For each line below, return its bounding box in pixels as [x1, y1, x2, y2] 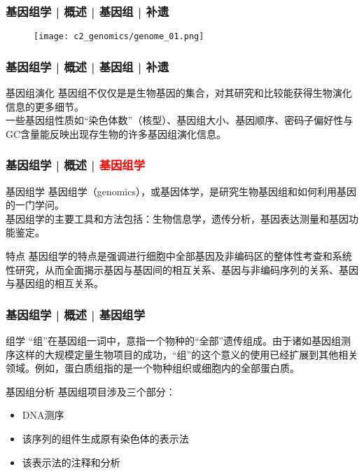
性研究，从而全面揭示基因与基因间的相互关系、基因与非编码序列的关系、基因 [6, 262, 358, 277]
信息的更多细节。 [6, 99, 84, 113]
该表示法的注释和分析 [22, 454, 120, 469]
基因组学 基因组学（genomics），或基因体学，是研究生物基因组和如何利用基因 [6, 183, 356, 198]
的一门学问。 [6, 197, 64, 212]
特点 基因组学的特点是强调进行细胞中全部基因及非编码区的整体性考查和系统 [6, 249, 352, 263]
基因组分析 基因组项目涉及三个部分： [6, 384, 176, 398]
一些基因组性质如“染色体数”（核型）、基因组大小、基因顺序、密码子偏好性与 [6, 113, 353, 127]
